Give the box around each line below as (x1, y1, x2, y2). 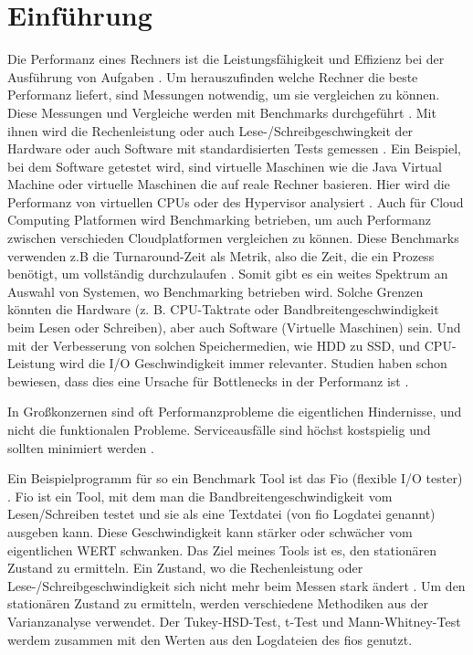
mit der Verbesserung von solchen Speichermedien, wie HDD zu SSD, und (7, 335, 421, 354)
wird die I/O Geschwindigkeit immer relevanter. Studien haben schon (59, 354, 447, 373)
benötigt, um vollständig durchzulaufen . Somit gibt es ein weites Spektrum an (7, 264, 448, 283)
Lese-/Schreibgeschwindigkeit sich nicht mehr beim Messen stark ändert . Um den (7, 576, 466, 595)
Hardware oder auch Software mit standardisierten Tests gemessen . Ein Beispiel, (7, 139, 461, 158)
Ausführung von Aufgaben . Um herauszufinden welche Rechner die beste (7, 67, 418, 86)
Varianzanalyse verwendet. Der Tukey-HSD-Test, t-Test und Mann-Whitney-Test (7, 611, 461, 630)
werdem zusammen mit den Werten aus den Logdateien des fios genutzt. (7, 629, 413, 649)
